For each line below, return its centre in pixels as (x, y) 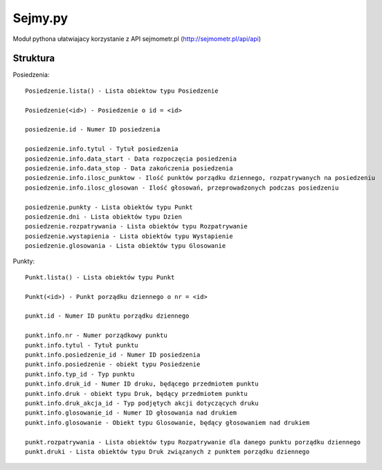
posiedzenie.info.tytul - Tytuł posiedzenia (102, 149)
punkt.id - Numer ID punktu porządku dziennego (107, 316)
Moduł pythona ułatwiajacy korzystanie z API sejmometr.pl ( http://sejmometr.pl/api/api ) (137, 39)
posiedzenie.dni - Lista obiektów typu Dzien (104, 217)
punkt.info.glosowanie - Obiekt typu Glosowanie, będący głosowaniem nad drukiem (167, 423)
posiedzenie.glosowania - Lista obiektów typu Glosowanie (126, 246)
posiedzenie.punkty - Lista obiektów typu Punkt (109, 207)
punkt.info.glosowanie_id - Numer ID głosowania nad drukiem (131, 413)
